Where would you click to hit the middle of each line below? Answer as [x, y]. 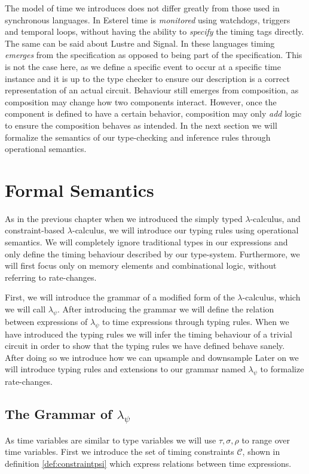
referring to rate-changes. [51, 277]
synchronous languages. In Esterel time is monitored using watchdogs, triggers [148, 19]
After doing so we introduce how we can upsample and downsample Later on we [152, 357]
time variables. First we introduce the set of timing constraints [120, 452]
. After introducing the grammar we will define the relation [166, 309]
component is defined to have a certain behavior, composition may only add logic [153, 113]
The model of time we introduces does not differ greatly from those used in [142, 8]
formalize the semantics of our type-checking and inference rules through [138, 137]
